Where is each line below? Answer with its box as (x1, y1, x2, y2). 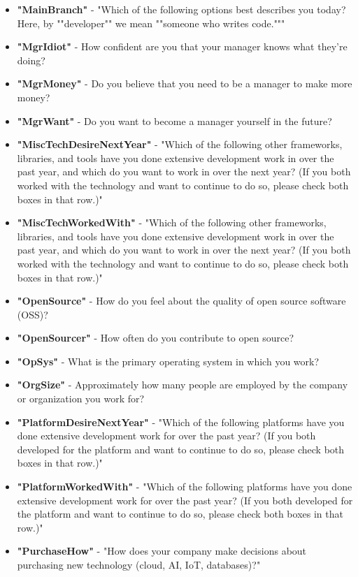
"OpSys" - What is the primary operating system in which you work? (17, 353, 320, 368)
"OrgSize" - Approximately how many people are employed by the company (17, 377, 348, 392)
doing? (17, 52, 45, 67)
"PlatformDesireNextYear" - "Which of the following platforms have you (17, 414, 345, 429)
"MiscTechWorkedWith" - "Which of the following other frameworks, (17, 215, 327, 230)
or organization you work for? (17, 391, 145, 406)
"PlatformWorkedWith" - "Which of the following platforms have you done (17, 479, 352, 494)
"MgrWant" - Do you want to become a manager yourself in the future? (17, 113, 332, 128)
